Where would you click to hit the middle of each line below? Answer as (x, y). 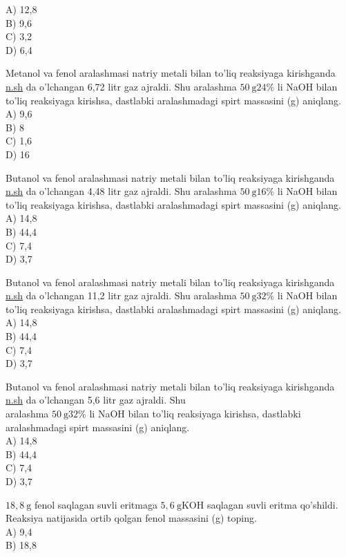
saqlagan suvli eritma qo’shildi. (272, 504)
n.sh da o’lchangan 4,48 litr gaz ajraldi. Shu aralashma (121, 191)
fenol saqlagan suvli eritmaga (96, 504)
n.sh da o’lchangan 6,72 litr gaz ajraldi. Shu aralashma (121, 86)
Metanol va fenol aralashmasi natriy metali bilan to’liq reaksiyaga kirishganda (171, 73)
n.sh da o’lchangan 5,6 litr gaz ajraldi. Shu (96, 400)
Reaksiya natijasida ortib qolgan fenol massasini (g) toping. (131, 518)
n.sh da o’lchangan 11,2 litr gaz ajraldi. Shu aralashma (121, 295)
